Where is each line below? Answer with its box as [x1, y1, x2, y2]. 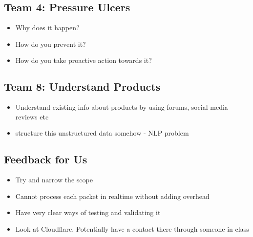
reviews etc [15, 111, 49, 121]
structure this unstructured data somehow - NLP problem [15, 128, 189, 138]
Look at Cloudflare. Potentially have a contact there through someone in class [15, 223, 249, 234]
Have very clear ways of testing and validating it [15, 207, 161, 217]
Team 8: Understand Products [4, 79, 161, 94]
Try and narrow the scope [15, 175, 93, 185]
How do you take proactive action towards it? [15, 55, 152, 65]
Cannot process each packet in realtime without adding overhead [15, 191, 210, 201]
